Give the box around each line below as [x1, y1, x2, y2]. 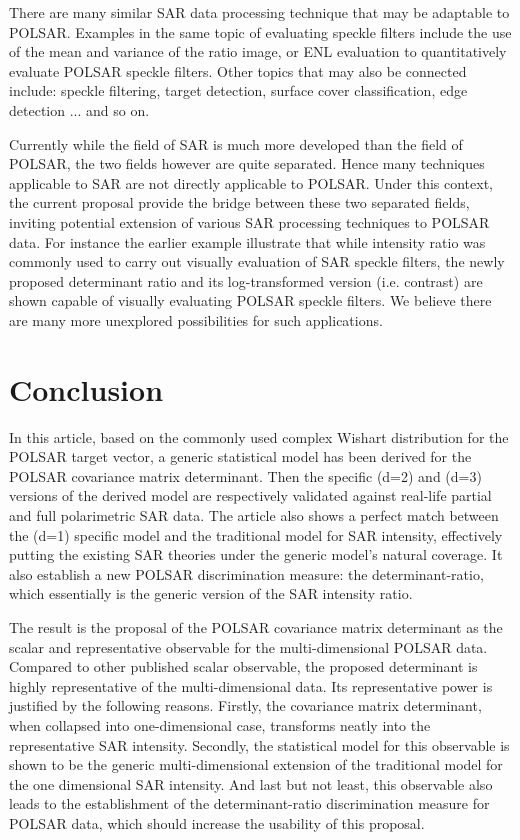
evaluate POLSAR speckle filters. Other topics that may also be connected [9, 60, 467, 81]
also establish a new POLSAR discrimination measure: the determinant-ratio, [9, 563, 484, 584]
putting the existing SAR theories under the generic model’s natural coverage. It [9, 544, 503, 565]
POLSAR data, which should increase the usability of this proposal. [9, 812, 425, 833]
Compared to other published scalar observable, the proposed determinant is [9, 656, 478, 677]
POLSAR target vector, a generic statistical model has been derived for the [9, 446, 472, 467]
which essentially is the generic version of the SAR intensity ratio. [9, 583, 413, 604]
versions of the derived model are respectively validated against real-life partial [9, 485, 492, 506]
